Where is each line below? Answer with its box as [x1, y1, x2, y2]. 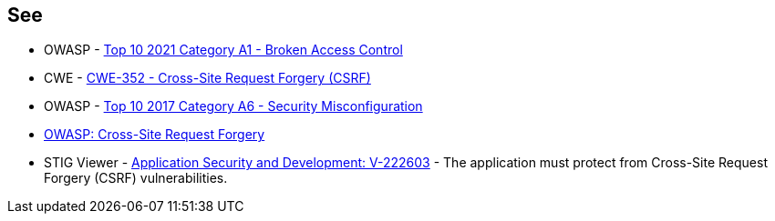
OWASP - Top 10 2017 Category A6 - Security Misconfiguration [44, 98, 423, 115]
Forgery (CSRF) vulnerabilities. [44, 170, 228, 186]
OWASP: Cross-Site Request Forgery [44, 126, 265, 143]
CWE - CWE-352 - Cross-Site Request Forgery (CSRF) [44, 70, 371, 86]
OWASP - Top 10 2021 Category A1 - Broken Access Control [44, 42, 403, 58]
